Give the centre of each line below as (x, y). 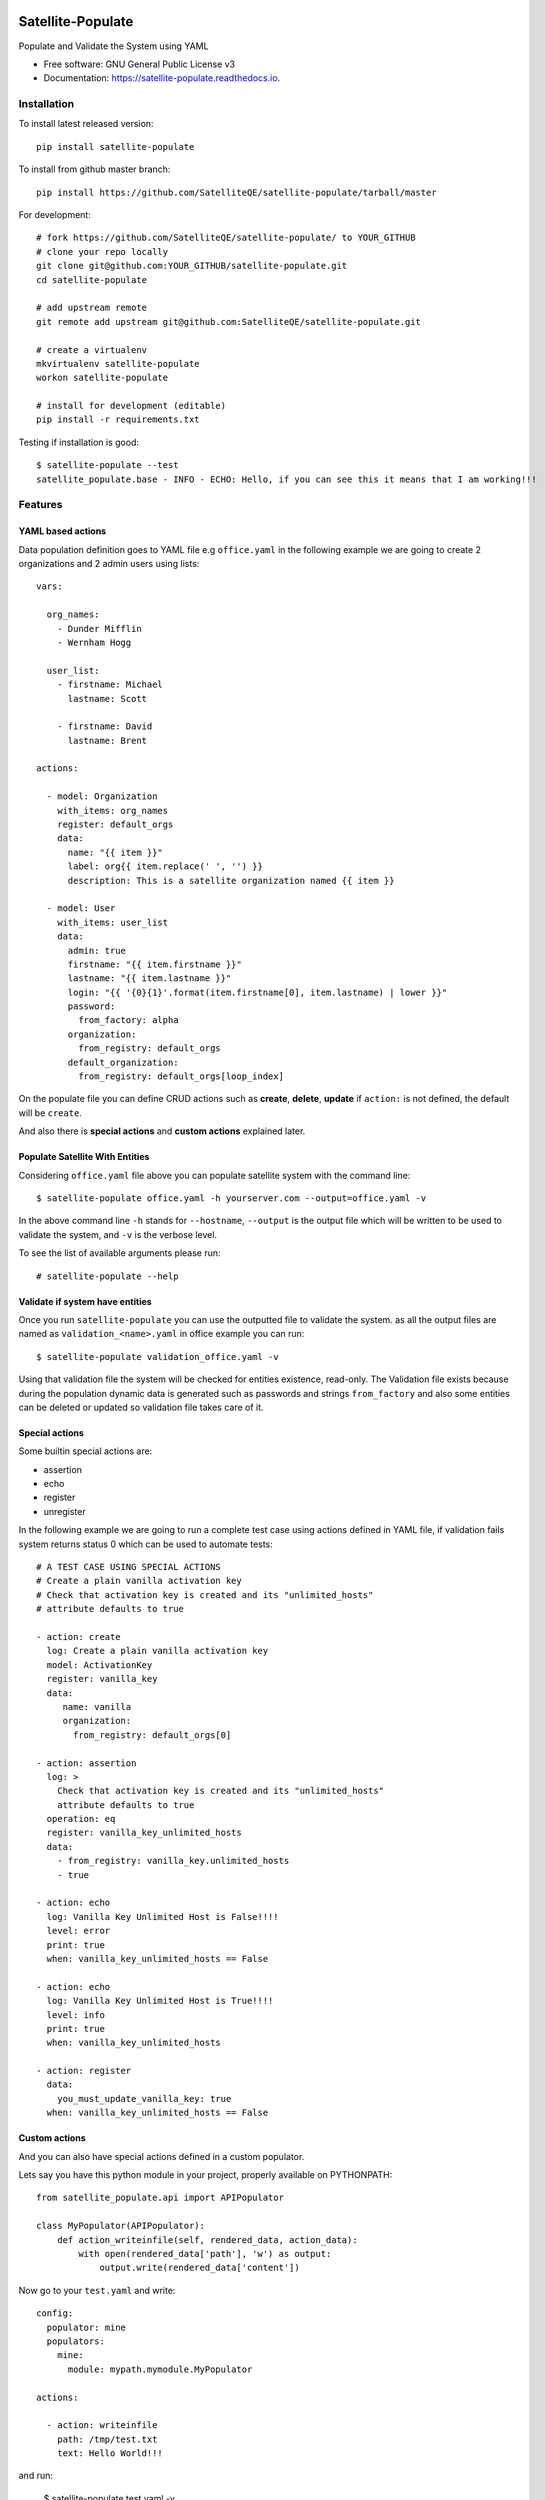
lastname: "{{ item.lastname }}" (149, 978)
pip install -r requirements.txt (118, 419)
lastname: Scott (107, 698)
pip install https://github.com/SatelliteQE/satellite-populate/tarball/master (236, 192)
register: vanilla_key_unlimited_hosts (144, 1833)
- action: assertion (86, 1763)
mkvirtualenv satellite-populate (118, 363)
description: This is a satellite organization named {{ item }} (231, 880)
